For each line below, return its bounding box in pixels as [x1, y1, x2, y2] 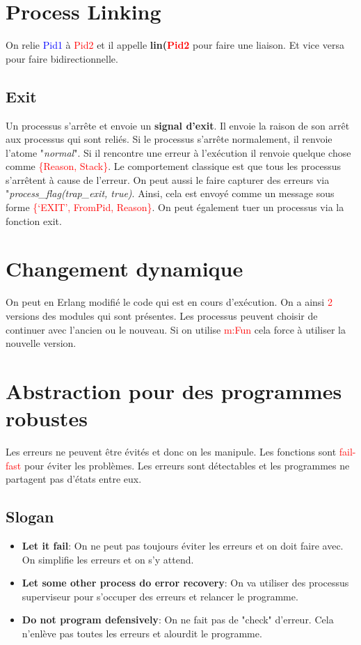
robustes [6, 404, 88, 433]
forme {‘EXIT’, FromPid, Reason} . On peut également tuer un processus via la [6, 200, 344, 215]
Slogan [6, 506, 54, 527]
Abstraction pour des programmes [6, 376, 342, 405]
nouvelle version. [6, 336, 77, 350]
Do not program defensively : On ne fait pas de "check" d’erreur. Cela [22, 612, 334, 627]
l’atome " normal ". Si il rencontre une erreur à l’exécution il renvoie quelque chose [6, 145, 351, 160]
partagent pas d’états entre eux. [6, 472, 142, 486]
